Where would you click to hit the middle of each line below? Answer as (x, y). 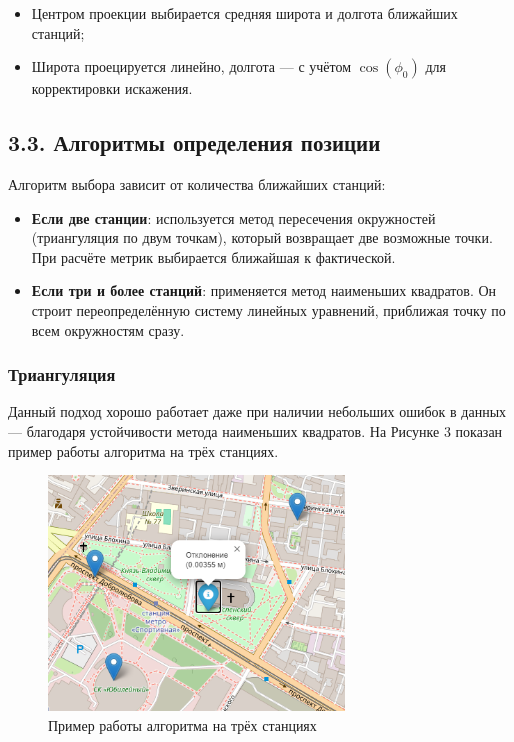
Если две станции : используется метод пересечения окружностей (233, 217)
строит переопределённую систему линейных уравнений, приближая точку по (268, 309)
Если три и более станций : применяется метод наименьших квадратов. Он (264, 290)
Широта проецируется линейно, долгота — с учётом (191, 66)
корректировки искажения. (112, 88)
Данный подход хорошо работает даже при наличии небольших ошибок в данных (257, 411)
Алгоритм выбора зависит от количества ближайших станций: (197, 183)
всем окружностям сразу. (108, 329)
